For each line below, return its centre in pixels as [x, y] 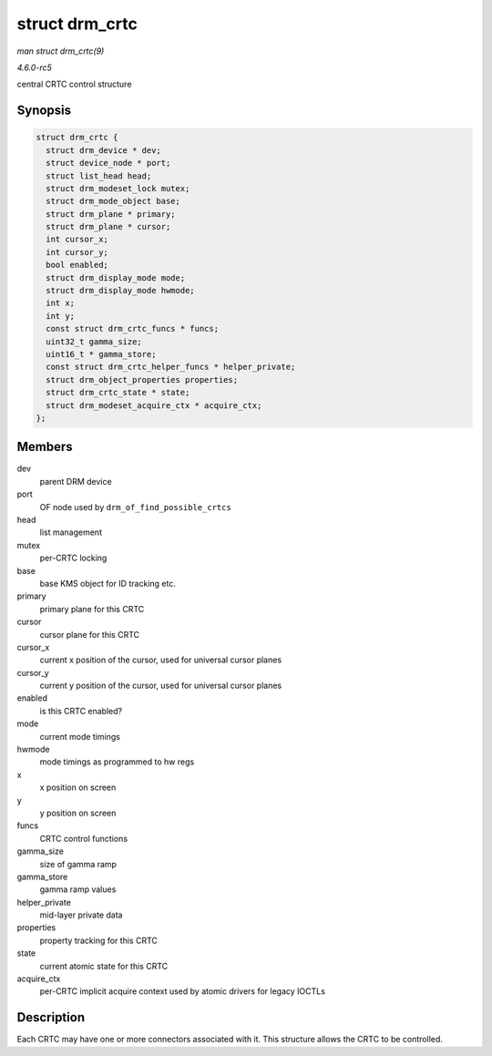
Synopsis [44, 111]
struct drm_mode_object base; [113, 201]
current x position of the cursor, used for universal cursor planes [161, 660]
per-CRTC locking [73, 558]
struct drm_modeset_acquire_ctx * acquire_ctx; [154, 405]
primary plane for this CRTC [92, 609]
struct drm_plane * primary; [111, 214]
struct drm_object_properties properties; [142, 379]
